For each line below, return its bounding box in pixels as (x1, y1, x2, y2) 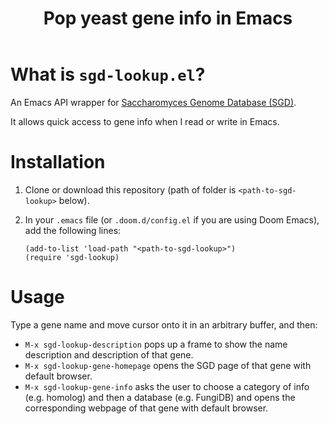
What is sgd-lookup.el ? (10, 63, 206, 86)
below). (58, 194, 90, 206)
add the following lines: (24, 224, 122, 236)
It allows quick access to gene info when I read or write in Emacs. (10, 115, 280, 127)
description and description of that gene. (24, 348, 194, 361)
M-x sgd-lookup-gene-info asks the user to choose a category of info (24, 380, 310, 392)
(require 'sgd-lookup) (24, 252, 120, 262)
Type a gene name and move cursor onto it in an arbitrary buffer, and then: (10, 318, 318, 331)
